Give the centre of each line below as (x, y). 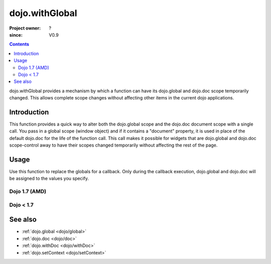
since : (16, 35)
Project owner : (25, 28)
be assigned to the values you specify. (49, 179)
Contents (19, 44)
